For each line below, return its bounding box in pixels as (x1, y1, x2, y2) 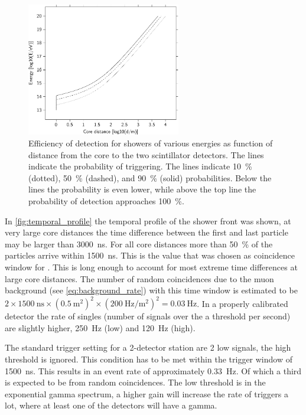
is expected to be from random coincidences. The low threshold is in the (5, 376, 266, 388)
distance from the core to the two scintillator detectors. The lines (28, 148, 264, 161)
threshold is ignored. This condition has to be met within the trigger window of (5, 353, 292, 365)
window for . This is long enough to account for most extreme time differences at (5, 261, 298, 273)
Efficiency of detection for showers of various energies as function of (28, 137, 273, 149)
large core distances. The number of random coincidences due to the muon (5, 272, 274, 285)
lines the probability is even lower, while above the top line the (28, 183, 256, 195)
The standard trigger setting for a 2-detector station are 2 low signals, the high (5, 341, 291, 354)
